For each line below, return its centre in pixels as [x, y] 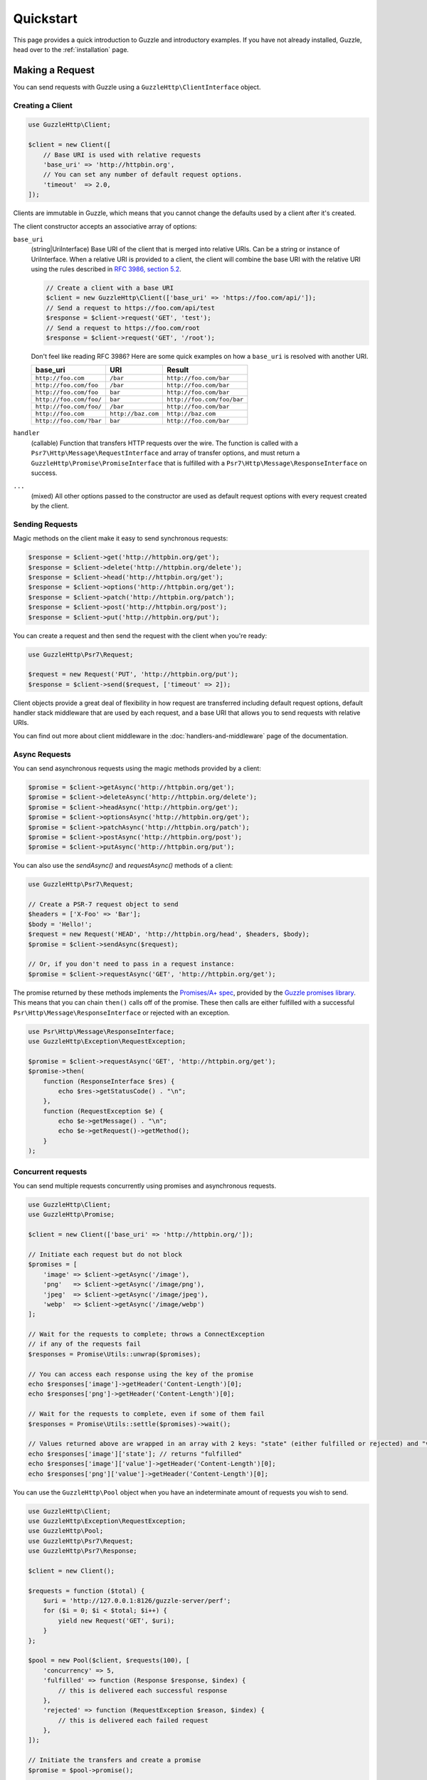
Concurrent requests [50, 1171]
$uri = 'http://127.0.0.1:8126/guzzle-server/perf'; [137, 1601]
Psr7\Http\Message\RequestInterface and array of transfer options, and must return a [165, 453]
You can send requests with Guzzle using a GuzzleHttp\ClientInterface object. [137, 87]
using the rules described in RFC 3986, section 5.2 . [106, 269]
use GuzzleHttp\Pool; [66, 1531]
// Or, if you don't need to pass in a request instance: [131, 964]
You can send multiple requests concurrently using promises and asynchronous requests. [145, 1186]
